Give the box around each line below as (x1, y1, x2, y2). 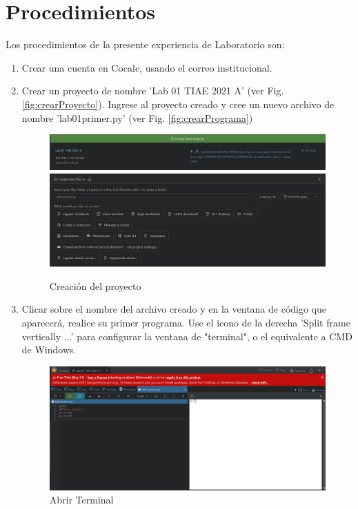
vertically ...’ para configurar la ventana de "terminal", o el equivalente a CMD (21, 329, 352, 343)
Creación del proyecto (49, 278, 141, 293)
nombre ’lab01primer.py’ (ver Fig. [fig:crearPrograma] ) (21, 110, 253, 125)
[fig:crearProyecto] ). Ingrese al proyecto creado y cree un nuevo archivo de (21, 96, 335, 111)
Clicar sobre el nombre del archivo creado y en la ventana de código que (21, 302, 327, 316)
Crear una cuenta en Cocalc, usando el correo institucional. (21, 60, 272, 74)
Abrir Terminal (49, 492, 114, 507)
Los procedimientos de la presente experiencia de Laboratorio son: (6, 37, 285, 52)
